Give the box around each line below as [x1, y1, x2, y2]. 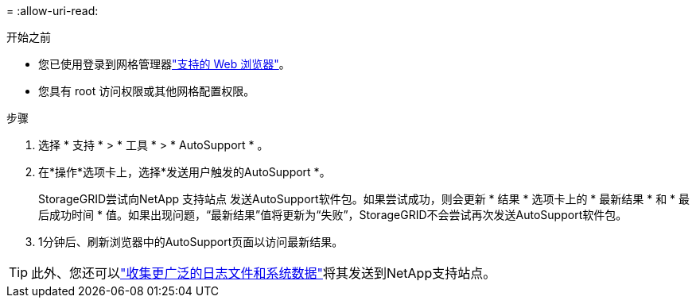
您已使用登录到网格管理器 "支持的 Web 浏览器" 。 [38, 57, 290, 71]
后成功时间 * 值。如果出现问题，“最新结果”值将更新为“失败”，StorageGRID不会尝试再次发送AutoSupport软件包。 [38, 208, 628, 221]
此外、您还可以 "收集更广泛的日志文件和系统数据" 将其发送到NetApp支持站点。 [31, 265, 496, 281]
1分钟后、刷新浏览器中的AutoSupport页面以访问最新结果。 [38, 235, 344, 248]
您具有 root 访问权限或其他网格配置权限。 [38, 84, 255, 98]
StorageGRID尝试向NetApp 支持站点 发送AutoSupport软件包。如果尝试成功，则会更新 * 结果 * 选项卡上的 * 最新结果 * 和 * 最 [38, 192, 690, 206]
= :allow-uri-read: [6, 4, 99, 17]
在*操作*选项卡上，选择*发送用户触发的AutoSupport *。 [38, 165, 331, 179]
